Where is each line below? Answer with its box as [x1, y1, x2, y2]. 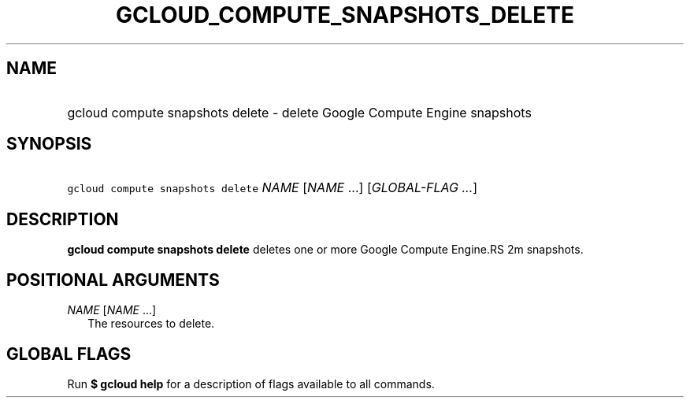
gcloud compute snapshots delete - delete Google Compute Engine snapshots [67, 104, 532, 120]
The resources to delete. [87, 317, 215, 331]
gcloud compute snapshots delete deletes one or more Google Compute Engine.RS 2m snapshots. [67, 243, 584, 257]
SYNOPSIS [6, 134, 92, 154]
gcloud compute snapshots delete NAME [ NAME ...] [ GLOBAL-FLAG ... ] [67, 180, 478, 196]
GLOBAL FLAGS [6, 343, 132, 364]
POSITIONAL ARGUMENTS [6, 269, 220, 290]
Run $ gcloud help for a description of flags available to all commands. [67, 376, 435, 391]
